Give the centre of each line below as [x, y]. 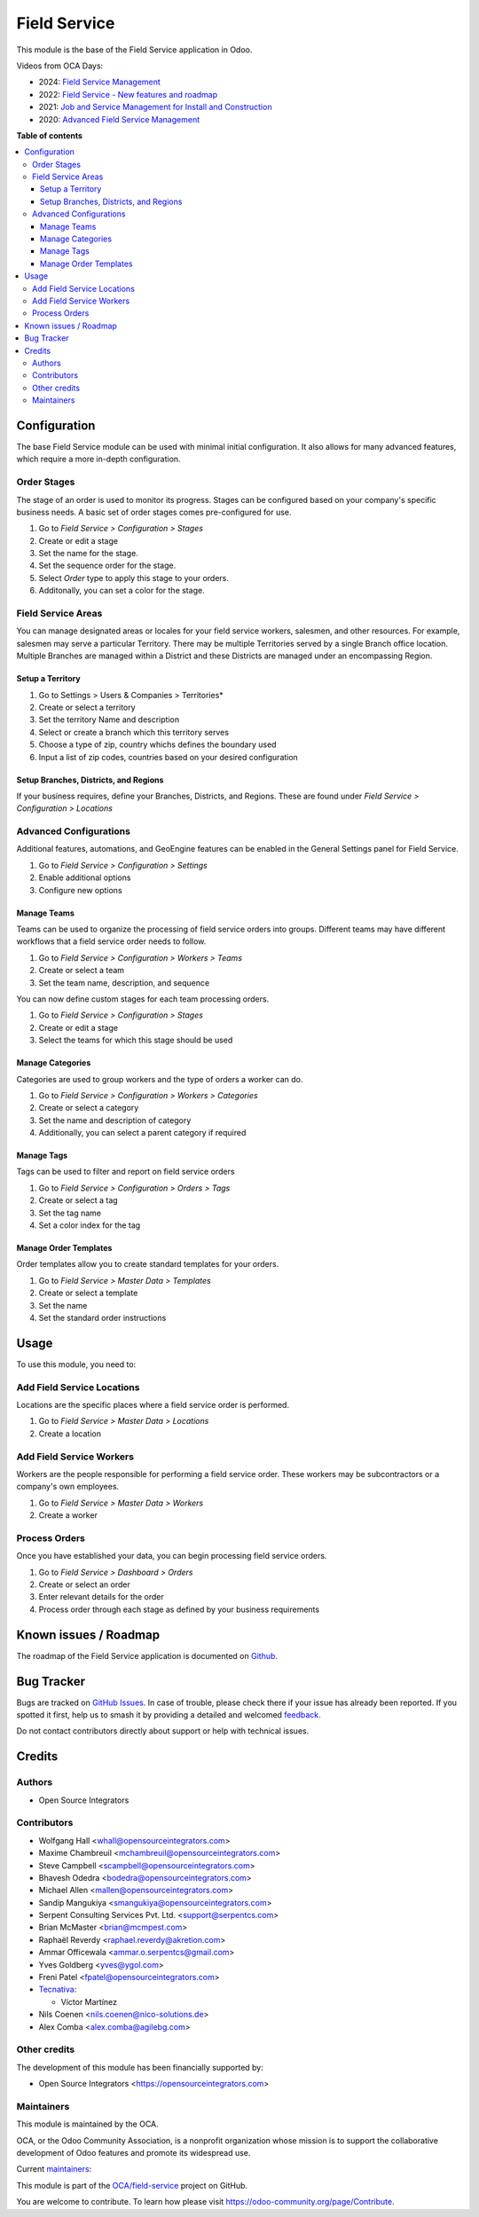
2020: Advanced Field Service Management [119, 119]
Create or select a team [81, 971]
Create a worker [68, 1515]
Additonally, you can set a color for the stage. [122, 591]
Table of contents [50, 135]
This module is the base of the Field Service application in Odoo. [134, 50]
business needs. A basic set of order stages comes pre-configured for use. [154, 512]
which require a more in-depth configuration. [98, 459]
